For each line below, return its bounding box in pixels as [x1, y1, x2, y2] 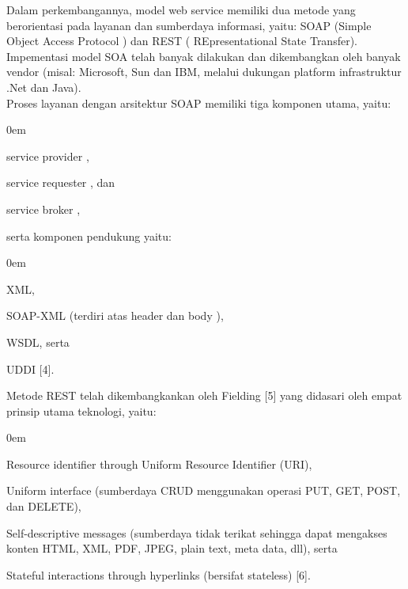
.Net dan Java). [6, 78, 81, 95]
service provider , [6, 147, 89, 164]
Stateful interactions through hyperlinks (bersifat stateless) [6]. [6, 566, 311, 583]
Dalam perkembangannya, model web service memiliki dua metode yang [6, 2, 356, 17]
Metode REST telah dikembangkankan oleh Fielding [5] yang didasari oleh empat [6, 387, 402, 404]
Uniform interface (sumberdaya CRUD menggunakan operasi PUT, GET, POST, [6, 482, 401, 499]
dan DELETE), [6, 498, 81, 515]
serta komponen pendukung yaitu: [6, 227, 172, 244]
